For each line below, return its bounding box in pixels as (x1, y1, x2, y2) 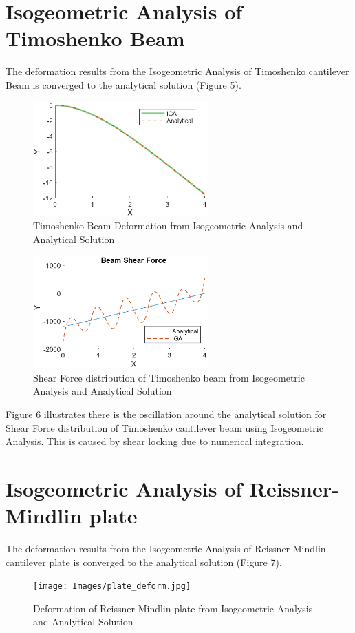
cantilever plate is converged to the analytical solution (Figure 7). (6, 554, 282, 569)
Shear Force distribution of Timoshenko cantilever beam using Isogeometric (6, 420, 323, 435)
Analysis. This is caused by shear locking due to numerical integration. (6, 434, 304, 448)
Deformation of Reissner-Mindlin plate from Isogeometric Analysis (33, 601, 313, 615)
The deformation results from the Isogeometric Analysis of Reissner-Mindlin (6, 541, 326, 555)
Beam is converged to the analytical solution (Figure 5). (6, 77, 241, 92)
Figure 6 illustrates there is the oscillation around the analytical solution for (6, 406, 327, 421)
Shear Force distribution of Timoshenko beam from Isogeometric (33, 370, 305, 384)
